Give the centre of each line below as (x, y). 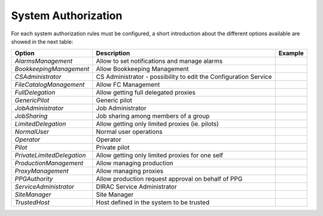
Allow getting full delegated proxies (146, 93)
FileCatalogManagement (50, 85)
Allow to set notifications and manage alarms (159, 61)
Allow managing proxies (130, 171)
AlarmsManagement (44, 61)
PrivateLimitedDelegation (50, 156)
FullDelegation (35, 93)
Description (113, 53)
